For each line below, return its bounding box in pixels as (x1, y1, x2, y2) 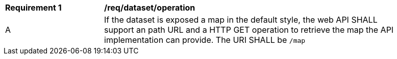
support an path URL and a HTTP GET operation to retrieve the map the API (104, 25, 394, 35)
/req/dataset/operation (104, 3, 195, 13)
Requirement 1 (5, 3, 62, 13)
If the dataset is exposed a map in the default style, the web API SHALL (104, 15, 378, 25)
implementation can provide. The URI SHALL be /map (104, 35, 306, 45)
